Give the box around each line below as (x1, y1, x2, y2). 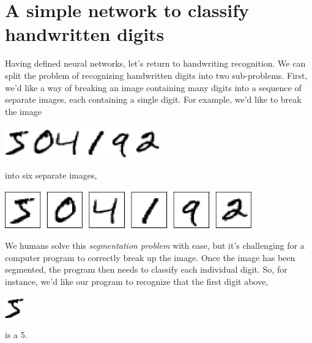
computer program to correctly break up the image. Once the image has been (5, 251, 295, 264)
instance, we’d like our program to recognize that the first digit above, (5, 275, 269, 287)
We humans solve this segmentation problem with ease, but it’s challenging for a (5, 239, 305, 252)
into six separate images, (5, 168, 97, 181)
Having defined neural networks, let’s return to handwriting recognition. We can (5, 57, 306, 70)
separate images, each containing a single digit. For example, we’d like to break (5, 93, 302, 106)
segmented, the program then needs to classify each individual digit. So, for (5, 263, 288, 276)
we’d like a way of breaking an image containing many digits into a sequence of (5, 81, 302, 94)
